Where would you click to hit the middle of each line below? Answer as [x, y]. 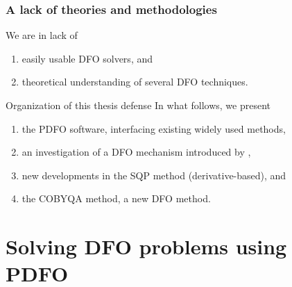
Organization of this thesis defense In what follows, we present [138, 105]
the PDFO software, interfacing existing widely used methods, [154, 128]
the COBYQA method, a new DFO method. [116, 198]
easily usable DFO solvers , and [87, 58]
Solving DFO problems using [146, 246]
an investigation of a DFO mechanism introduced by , [136, 152]
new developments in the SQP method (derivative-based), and [154, 175]
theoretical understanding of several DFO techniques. [135, 82]
